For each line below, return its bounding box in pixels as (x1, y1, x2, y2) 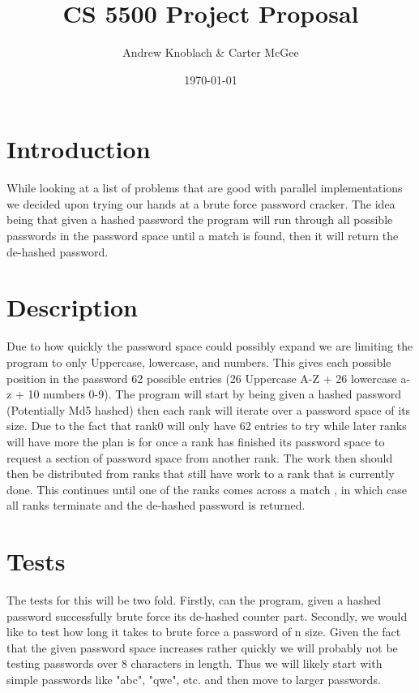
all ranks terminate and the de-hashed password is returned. (6, 497, 306, 514)
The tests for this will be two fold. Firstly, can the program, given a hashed (6, 592, 381, 608)
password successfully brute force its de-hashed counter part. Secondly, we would (6, 607, 408, 624)
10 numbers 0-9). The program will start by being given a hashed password (28, 385, 402, 402)
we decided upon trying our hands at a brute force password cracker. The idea (6, 195, 395, 212)
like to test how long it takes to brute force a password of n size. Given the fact (6, 623, 401, 640)
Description (6, 291, 139, 324)
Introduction (6, 132, 151, 166)
